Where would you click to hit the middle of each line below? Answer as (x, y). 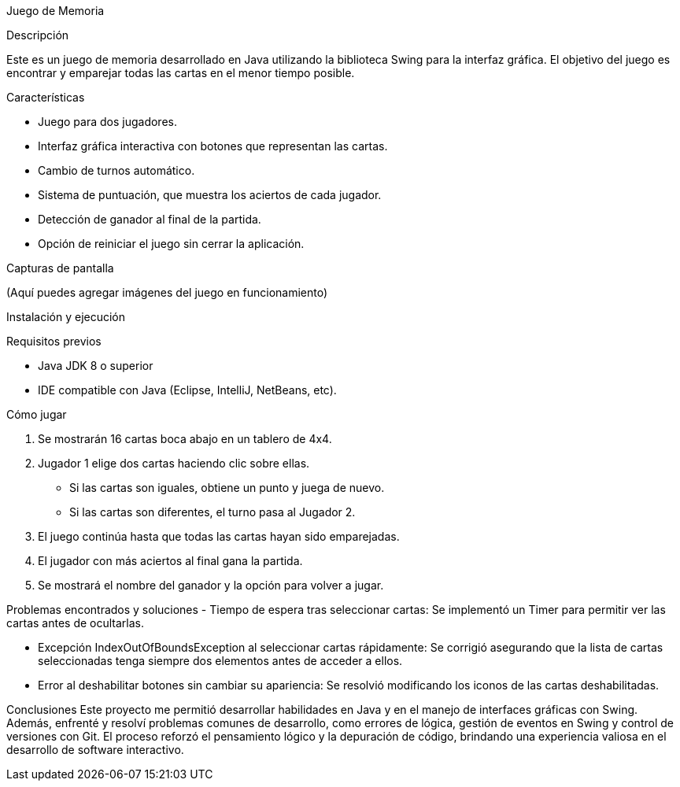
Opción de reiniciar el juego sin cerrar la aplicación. (171, 244)
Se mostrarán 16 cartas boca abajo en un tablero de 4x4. (185, 439)
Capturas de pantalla (60, 268)
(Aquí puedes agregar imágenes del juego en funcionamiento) (167, 292)
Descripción (38, 35)
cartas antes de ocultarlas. (75, 623)
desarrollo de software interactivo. (95, 750)
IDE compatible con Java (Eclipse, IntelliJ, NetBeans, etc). (187, 390)
